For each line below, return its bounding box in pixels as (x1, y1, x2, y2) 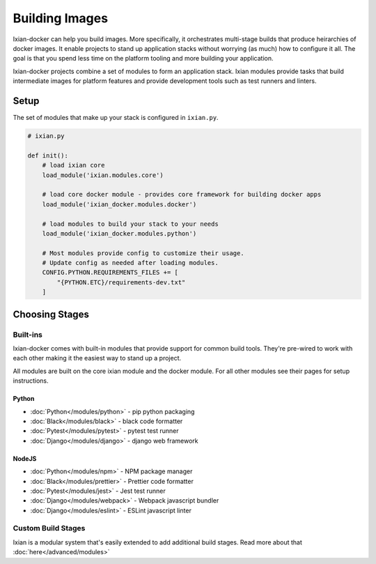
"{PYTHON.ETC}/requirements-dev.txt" (56, 278, 186, 286)
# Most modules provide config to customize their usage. (42, 249, 244, 257)
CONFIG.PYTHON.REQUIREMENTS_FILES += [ (42, 268, 179, 277)
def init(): (27, 151, 69, 160)
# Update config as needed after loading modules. (42, 259, 219, 267)
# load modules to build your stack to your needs (42, 220, 219, 228)
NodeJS (13, 454, 37, 463)
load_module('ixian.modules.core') (42, 171, 164, 179)
